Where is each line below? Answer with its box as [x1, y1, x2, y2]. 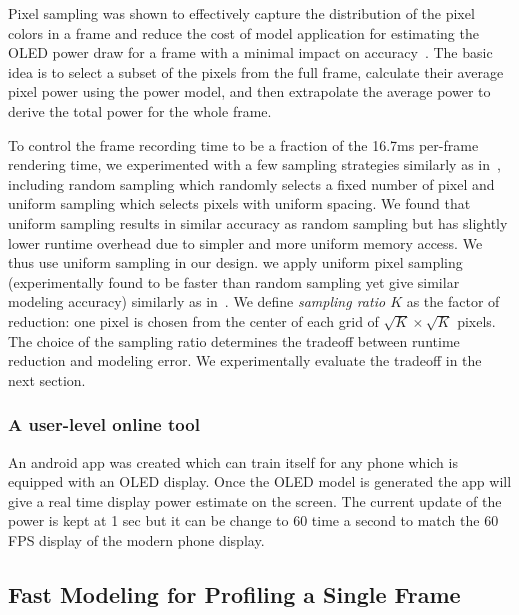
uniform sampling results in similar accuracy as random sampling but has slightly [8, 212, 508, 233]
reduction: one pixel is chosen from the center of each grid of [8, 310, 379, 331]
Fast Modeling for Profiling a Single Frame [8, 578, 461, 609]
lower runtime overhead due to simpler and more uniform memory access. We [8, 232, 483, 253]
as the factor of [406, 291, 500, 312]
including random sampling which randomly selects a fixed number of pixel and [8, 173, 495, 194]
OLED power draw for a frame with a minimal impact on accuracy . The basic [8, 42, 493, 63]
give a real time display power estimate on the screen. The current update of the [8, 490, 502, 511]
